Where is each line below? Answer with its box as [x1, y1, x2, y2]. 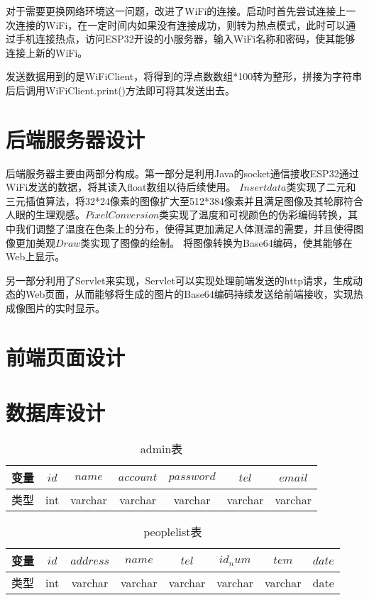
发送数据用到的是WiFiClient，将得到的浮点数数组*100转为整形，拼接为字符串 [6, 69, 363, 84]
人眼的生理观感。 [6, 207, 85, 222]
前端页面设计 [6, 342, 126, 371]
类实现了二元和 [286, 179, 356, 194]
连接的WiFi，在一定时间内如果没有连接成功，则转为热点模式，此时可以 [15, 17, 346, 32]
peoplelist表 [143, 523, 202, 540]
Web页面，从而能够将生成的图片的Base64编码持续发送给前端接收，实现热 [25, 287, 363, 301]
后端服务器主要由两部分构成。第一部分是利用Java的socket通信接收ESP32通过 [6, 165, 359, 180]
